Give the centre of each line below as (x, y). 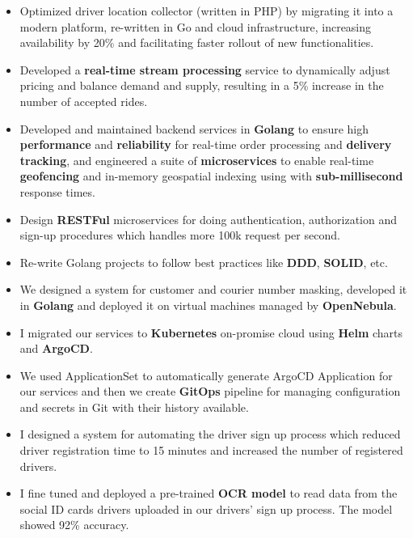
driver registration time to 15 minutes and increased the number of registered (211, 450)
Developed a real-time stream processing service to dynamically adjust (205, 69)
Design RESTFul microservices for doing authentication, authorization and (209, 219)
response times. (57, 191)
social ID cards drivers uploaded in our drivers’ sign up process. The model (206, 508)
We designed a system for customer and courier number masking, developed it (213, 289)
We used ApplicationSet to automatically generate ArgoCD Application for (206, 375)
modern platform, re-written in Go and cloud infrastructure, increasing (196, 26)
